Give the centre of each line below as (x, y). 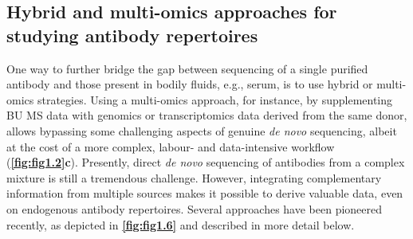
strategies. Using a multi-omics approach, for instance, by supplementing (215, 99)
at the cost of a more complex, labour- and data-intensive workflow (171, 146)
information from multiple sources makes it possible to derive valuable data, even (205, 193)
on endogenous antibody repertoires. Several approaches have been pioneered (195, 208)
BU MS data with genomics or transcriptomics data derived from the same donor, (207, 115)
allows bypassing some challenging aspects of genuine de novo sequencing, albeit (202, 130)
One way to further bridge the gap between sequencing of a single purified (187, 68)
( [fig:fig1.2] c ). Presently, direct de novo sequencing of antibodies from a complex (206, 162)
